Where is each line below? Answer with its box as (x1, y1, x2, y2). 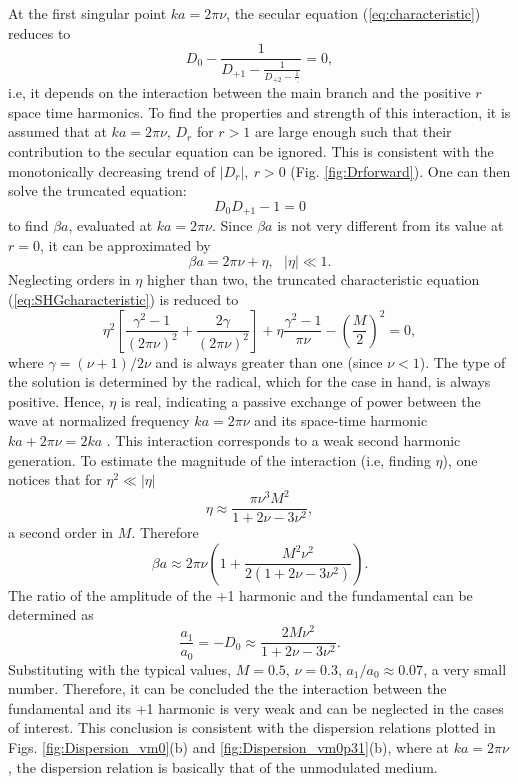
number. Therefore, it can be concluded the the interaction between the (8, 678, 447, 699)
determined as (8, 604, 94, 625)
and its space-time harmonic (254, 410, 428, 431)
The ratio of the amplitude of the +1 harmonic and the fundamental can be (8, 584, 473, 605)
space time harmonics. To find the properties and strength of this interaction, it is (8, 101, 511, 122)
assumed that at (8, 121, 107, 142)
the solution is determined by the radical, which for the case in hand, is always (8, 371, 491, 392)
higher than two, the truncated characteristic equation (146, 269, 480, 290)
